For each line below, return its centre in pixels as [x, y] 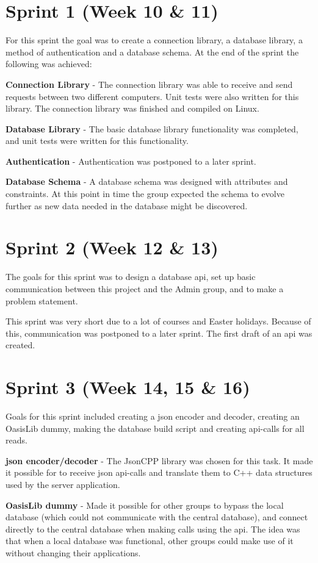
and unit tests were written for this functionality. [97, 141]
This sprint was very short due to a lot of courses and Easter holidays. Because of [158, 321]
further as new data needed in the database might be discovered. [127, 205]
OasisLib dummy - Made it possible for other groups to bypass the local [145, 505]
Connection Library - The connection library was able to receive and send [149, 84]
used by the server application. [63, 485]
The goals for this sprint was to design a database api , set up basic [131, 277]
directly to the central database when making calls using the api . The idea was [153, 529]
